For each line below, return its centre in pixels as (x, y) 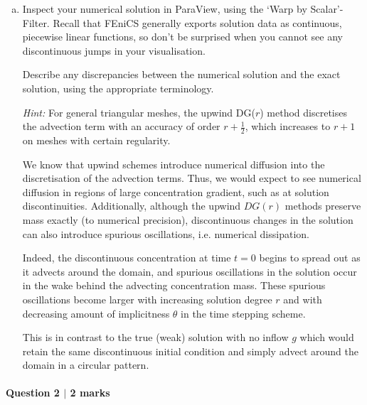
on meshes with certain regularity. (96, 140)
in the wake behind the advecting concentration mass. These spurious (174, 285)
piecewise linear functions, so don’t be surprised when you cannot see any (182, 37)
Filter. (36, 22)
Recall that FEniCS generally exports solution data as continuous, (197, 22)
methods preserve (323, 206)
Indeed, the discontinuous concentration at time (127, 258)
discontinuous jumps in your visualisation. (114, 50)
